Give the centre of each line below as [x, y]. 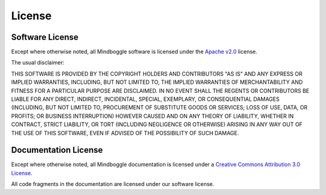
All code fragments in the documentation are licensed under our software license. [113, 184]
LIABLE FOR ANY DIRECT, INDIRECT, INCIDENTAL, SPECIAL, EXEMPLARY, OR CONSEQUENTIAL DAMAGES [145, 99]
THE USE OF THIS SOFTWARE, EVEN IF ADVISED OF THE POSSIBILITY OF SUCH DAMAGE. [125, 133]
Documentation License [57, 150]
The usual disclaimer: [38, 63]
